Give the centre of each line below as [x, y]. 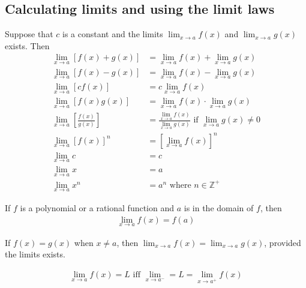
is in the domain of [219, 207]
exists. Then [27, 45]
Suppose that [29, 34]
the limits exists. [35, 254]
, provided [283, 242]
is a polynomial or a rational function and [97, 207]
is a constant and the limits [112, 34]
